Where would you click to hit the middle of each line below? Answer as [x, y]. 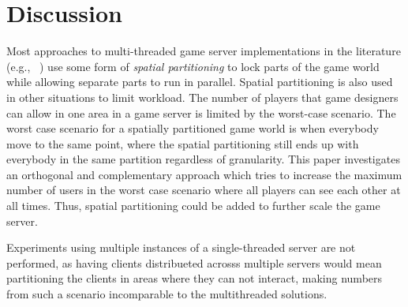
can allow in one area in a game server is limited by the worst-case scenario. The [201, 112]
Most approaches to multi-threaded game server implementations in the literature [204, 51]
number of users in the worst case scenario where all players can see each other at [204, 190]
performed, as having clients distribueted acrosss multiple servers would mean [194, 262]
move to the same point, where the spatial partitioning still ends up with [183, 143]
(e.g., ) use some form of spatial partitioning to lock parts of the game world [193, 66]
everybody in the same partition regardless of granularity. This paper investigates [203, 159]
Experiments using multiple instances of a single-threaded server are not [181, 247]
